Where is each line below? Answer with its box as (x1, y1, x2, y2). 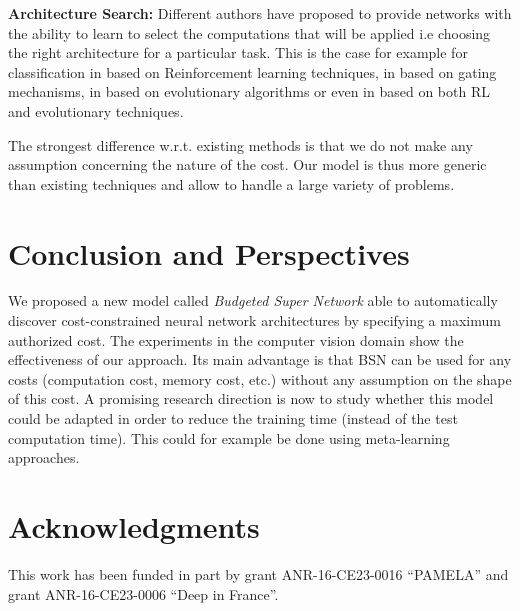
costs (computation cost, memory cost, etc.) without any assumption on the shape (8, 368, 512, 389)
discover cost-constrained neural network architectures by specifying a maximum (8, 310, 501, 331)
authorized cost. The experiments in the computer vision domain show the (8, 329, 464, 350)
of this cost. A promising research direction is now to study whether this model (8, 388, 494, 409)
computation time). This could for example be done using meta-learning (8, 427, 450, 448)
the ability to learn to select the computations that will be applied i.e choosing (8, 22, 491, 43)
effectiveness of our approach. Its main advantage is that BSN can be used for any (8, 349, 512, 370)
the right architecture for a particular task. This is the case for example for (8, 42, 468, 63)
